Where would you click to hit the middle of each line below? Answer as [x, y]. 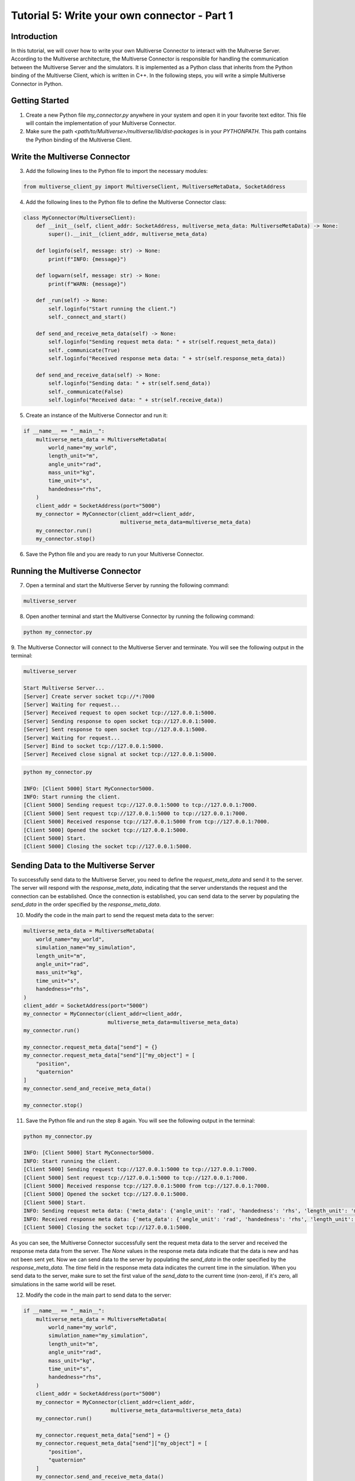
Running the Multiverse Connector [76, 571]
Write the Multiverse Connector [70, 157]
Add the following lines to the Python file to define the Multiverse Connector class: [126, 202]
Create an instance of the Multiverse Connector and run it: [97, 415]
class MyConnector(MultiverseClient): [80, 217]
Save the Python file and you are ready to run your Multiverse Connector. [115, 554]
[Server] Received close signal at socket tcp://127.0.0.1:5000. [120, 754]
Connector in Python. [37, 84]
